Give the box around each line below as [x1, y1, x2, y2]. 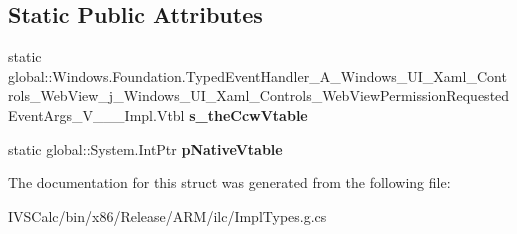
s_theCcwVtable [189, 104, 308, 125]
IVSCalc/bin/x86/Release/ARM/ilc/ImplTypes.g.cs [8, 205, 327, 226]
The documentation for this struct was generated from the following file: [8, 172, 451, 193]
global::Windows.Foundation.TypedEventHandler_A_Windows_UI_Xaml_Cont [8, 65, 507, 86]
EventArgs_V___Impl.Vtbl [8, 104, 185, 125]
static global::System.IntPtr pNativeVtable [8, 138, 283, 159]
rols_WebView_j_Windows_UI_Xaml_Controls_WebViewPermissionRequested [8, 85, 510, 106]
